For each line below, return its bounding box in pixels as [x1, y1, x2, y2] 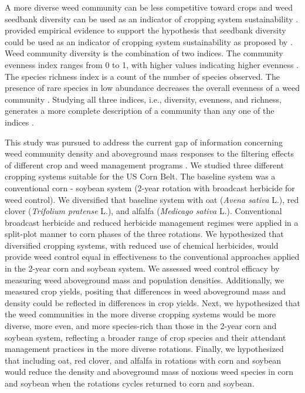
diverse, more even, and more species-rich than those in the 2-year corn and [5, 320, 277, 332]
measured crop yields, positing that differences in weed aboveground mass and [5, 285, 286, 297]
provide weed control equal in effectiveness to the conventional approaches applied [5, 250, 300, 263]
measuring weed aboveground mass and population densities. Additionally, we [5, 273, 284, 286]
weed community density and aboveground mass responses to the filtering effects [5, 147, 294, 160]
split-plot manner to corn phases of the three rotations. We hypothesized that [5, 228, 284, 240]
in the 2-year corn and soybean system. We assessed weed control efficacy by [5, 262, 280, 275]
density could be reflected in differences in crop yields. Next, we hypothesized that [5, 296, 301, 309]
